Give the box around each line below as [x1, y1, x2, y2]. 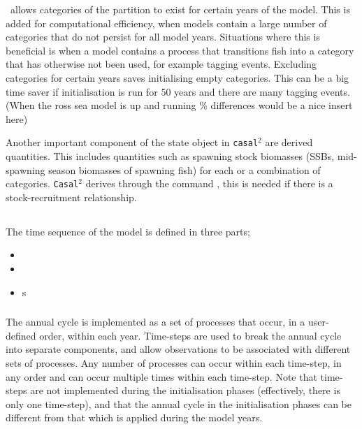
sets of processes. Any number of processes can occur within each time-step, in [6, 355, 342, 370]
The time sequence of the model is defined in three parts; [6, 224, 250, 238]
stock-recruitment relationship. [6, 189, 137, 204]
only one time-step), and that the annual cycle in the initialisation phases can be [6, 396, 352, 411]
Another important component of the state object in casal [6, 135, 259, 150]
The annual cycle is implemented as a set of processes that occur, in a [6, 314, 305, 329]
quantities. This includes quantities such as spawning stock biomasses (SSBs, [6, 149, 335, 163]
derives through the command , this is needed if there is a [85, 176, 333, 191]
